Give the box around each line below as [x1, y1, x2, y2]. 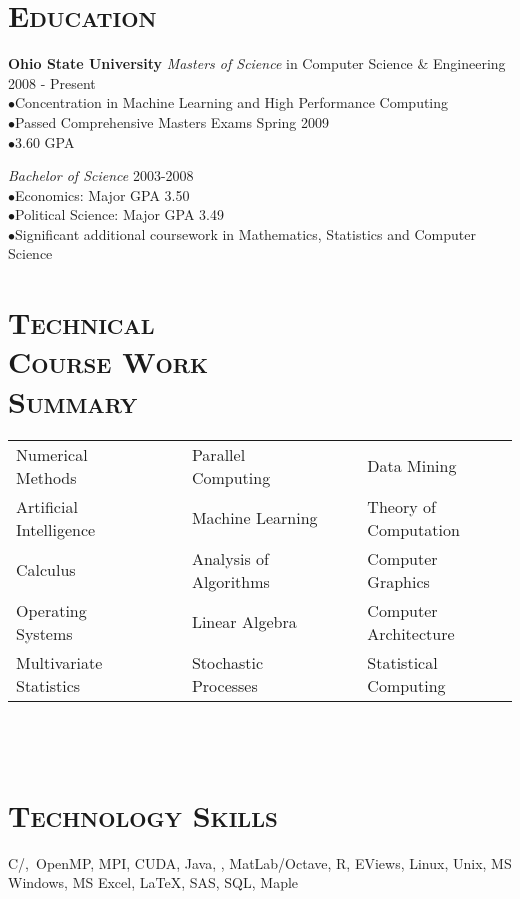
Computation [367, 517, 460, 541]
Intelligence [16, 517, 96, 541]
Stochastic [191, 650, 264, 674]
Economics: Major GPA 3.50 [15, 184, 190, 205]
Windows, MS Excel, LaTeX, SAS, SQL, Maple [8, 872, 299, 893]
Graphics [367, 569, 430, 593]
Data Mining [367, 454, 457, 478]
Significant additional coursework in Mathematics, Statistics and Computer [15, 223, 476, 244]
